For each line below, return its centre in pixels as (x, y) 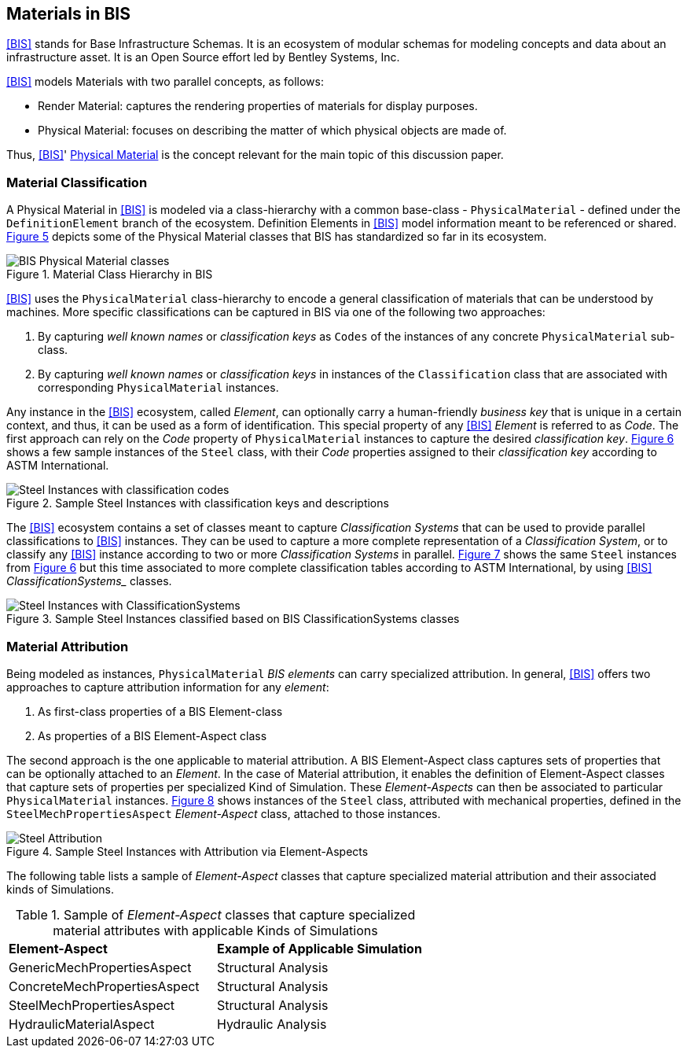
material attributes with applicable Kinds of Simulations (215, 930)
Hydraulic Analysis (272, 1024)
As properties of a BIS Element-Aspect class (152, 735)
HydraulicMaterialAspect (82, 1024)
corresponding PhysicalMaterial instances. (158, 388)
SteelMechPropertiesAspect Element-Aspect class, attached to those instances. (224, 813)
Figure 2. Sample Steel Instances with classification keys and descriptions (198, 503)
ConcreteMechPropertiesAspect (104, 986)
